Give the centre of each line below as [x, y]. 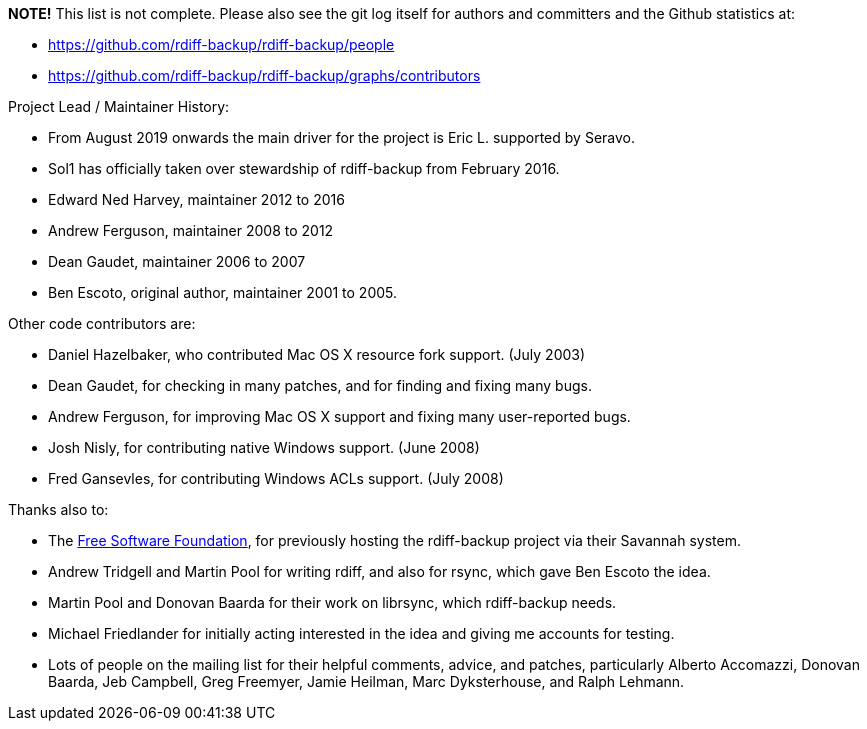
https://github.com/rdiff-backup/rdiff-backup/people [221, 44]
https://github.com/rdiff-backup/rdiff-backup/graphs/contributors [264, 75]
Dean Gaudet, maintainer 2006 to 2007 [177, 261]
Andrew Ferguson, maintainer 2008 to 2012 [191, 230]
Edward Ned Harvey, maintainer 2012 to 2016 [196, 199]
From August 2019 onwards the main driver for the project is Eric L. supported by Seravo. [341, 137]
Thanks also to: [58, 509]
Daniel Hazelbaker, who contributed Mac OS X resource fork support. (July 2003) [317, 354]
